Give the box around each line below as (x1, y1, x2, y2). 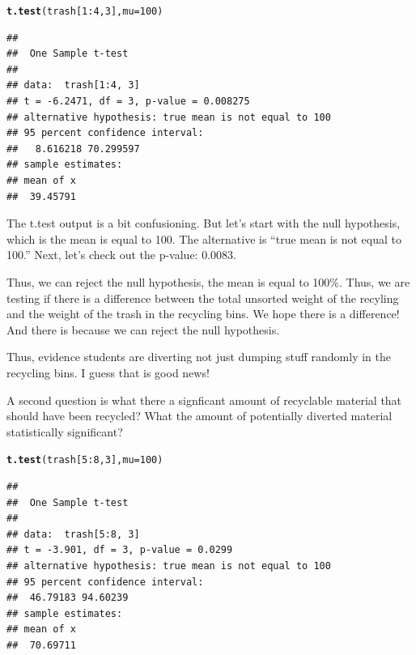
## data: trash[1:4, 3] (6, 79, 140, 91)
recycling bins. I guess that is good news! (6, 364, 210, 381)
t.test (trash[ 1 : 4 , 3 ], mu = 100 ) (6, 6, 163, 17)
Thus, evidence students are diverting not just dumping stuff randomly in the (6, 348, 391, 365)
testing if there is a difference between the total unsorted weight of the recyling (6, 289, 399, 306)
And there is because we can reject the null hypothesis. (6, 321, 280, 338)
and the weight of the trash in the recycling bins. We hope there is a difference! (6, 305, 400, 322)
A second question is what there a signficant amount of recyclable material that (6, 391, 402, 408)
